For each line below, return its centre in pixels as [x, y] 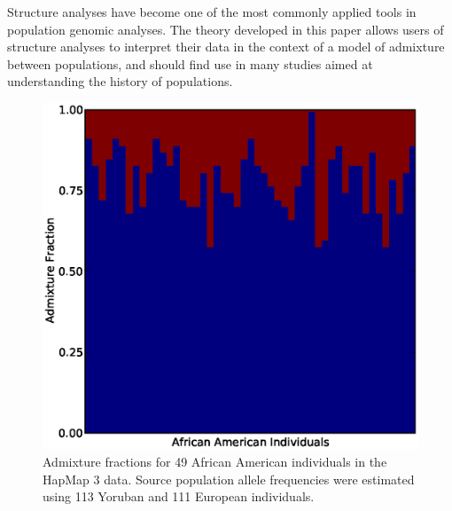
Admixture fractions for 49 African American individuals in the [215, 462]
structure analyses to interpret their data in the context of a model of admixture [226, 47]
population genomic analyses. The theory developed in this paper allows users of [226, 29]
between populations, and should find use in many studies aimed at [190, 63]
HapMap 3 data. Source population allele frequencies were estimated [229, 479]
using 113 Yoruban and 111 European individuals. [179, 496]
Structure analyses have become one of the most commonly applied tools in [212, 12]
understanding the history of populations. [120, 81]
